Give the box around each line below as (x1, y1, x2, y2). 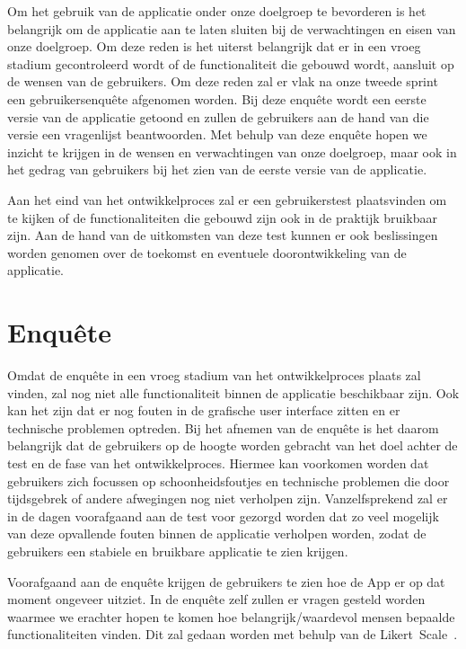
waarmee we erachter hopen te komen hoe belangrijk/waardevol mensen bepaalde (7, 607, 455, 626)
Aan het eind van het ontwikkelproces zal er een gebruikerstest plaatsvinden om (7, 190, 447, 209)
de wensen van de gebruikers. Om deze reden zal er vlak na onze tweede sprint (7, 72, 438, 91)
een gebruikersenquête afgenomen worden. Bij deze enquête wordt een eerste (7, 89, 426, 108)
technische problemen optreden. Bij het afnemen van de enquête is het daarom (7, 418, 439, 437)
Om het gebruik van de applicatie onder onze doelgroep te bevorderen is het (7, 2, 426, 20)
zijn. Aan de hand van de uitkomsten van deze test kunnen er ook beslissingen (7, 226, 438, 244)
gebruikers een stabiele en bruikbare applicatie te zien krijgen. (7, 541, 348, 560)
